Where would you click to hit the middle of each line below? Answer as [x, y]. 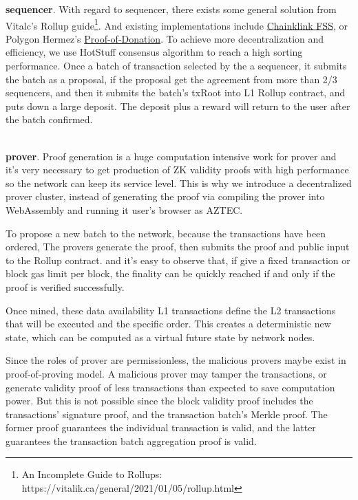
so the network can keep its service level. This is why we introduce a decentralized [179, 183]
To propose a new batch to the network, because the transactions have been [166, 233]
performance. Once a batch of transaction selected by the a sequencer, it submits [176, 66]
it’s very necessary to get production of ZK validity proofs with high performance [177, 170]
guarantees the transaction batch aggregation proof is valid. [131, 441]
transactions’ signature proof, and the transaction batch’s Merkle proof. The [167, 414]
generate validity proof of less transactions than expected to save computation [170, 387]
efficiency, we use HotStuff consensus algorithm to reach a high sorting [154, 52]
